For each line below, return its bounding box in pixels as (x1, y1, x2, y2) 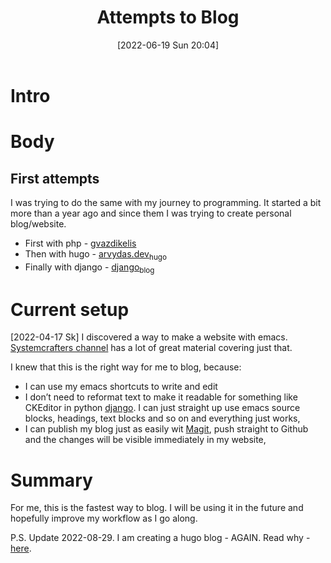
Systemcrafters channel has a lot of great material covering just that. (10, 342, 293, 354)
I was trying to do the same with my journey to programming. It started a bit (10, 196, 322, 208)
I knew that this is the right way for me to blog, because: (10, 361, 242, 373)
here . (10, 542, 32, 555)
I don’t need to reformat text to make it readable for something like (24, 391, 298, 403)
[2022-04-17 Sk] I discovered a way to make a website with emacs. (10, 331, 288, 343)
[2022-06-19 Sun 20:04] (116, 39, 220, 51)
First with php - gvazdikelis (24, 237, 137, 249)
